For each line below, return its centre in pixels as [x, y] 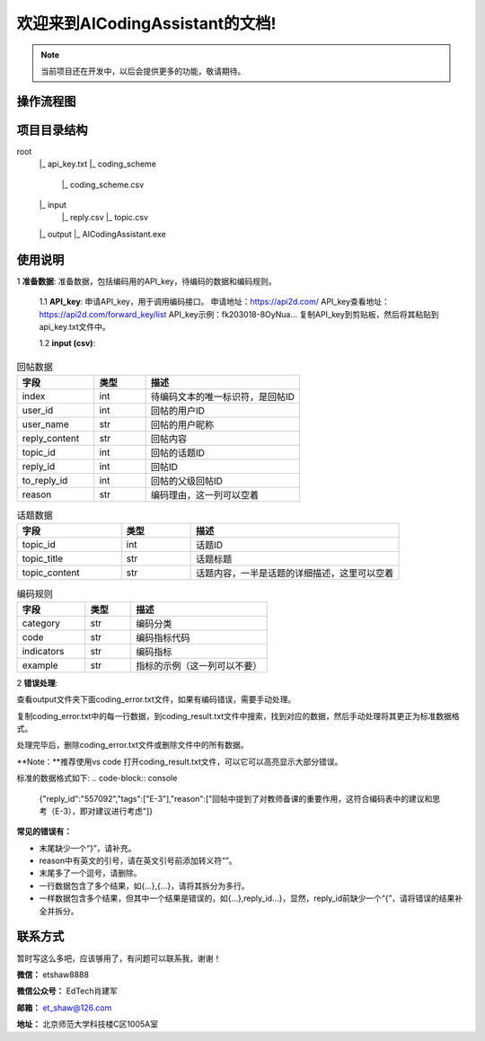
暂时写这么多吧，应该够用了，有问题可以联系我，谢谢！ [119, 958]
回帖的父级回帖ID [187, 481]
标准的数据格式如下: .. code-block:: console [97, 779]
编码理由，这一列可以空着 [205, 495]
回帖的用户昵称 [182, 425]
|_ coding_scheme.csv [103, 184]
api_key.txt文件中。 [75, 326]
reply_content [51, 439]
